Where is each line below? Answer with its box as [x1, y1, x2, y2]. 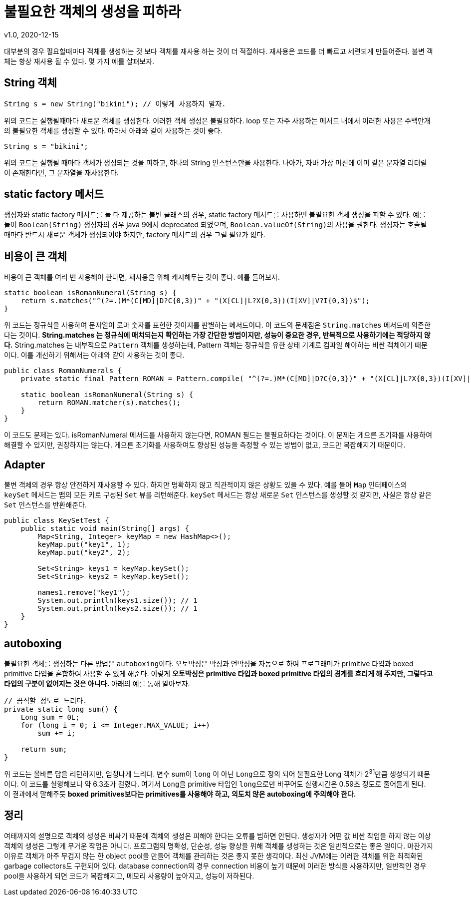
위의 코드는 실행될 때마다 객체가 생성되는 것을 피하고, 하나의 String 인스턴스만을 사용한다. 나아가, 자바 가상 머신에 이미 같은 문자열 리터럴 [4, 158, 427, 167]
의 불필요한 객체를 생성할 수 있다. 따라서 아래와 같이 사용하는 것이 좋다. [4, 126, 223, 135]
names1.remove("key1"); [37, 588, 130, 597]
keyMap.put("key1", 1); [37, 540, 130, 549]
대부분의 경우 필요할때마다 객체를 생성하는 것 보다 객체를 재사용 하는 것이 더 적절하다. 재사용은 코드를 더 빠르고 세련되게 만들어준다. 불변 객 [4, 46, 433, 55]
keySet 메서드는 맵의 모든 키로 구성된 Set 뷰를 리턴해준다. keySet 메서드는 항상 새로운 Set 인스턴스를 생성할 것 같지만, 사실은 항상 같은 [4, 490, 432, 499]
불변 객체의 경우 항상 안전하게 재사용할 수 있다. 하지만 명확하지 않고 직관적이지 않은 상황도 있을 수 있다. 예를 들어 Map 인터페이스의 [4, 480, 407, 489]
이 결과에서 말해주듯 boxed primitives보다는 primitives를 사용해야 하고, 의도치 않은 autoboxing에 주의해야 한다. [4, 789, 356, 798]
